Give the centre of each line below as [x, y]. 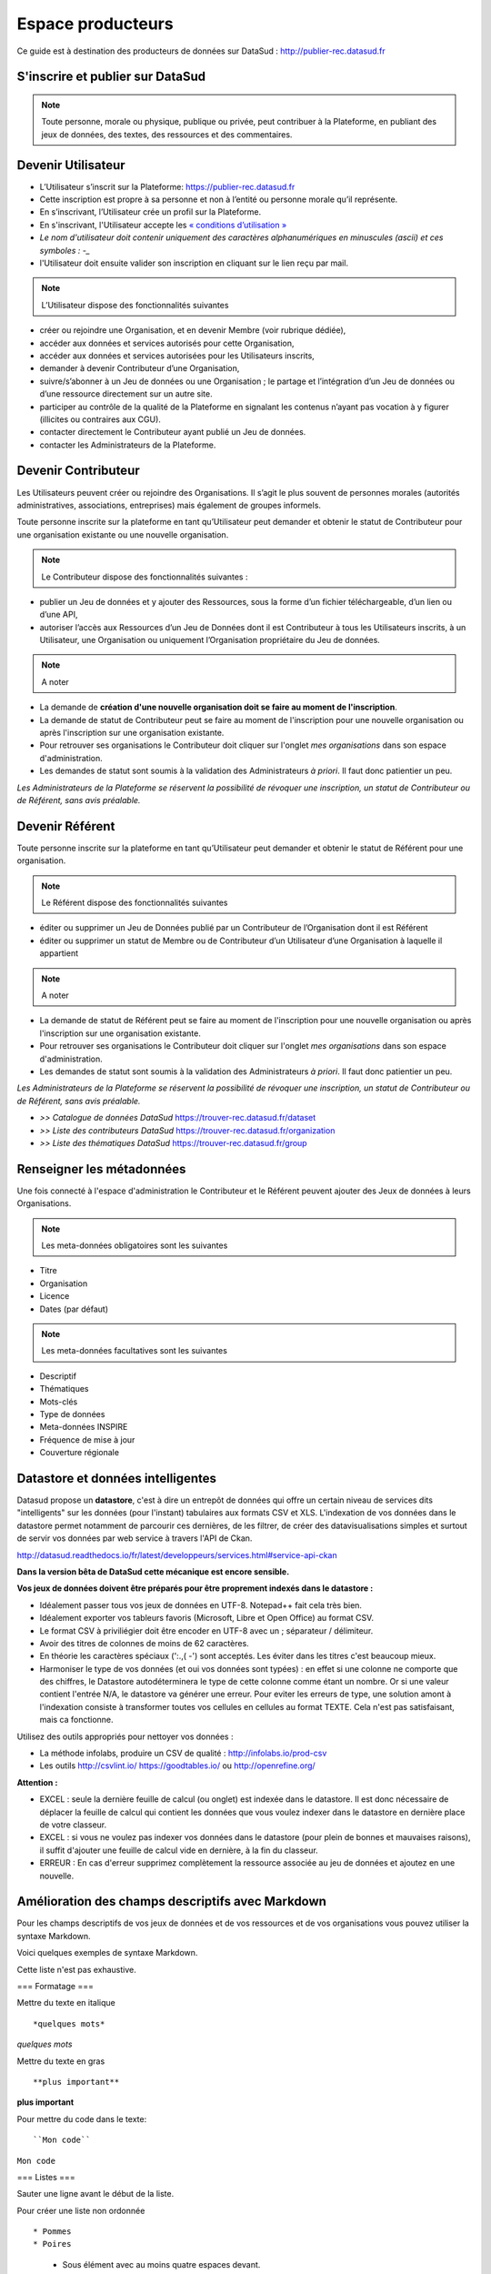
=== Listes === [46, 2177]
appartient [59, 953]
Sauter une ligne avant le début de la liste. [95, 2194]
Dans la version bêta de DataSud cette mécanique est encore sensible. [153, 1571]
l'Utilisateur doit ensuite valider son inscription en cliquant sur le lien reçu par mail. [194, 263]
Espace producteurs [95, 24]
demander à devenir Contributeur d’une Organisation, [140, 368]
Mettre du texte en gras [61, 2061]
